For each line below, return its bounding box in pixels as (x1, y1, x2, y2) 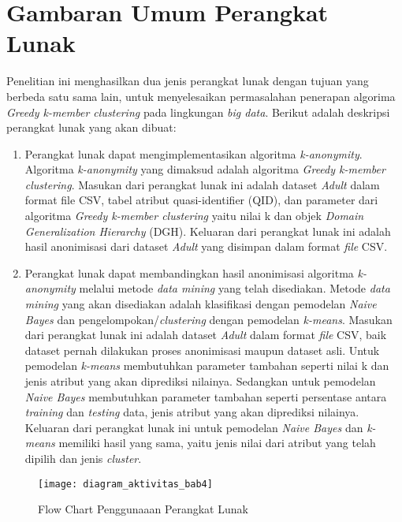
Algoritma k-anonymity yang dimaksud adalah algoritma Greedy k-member (24, 161, 385, 177)
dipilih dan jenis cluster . (24, 449, 142, 466)
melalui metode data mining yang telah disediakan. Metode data (79, 280, 390, 296)
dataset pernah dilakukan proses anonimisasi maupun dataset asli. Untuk (24, 341, 380, 358)
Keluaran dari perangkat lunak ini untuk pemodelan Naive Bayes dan (24, 419, 363, 435)
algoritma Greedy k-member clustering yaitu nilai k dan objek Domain (24, 207, 364, 224)
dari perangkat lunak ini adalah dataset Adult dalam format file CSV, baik (24, 326, 387, 343)
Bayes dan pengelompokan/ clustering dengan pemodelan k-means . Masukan (24, 311, 393, 327)
